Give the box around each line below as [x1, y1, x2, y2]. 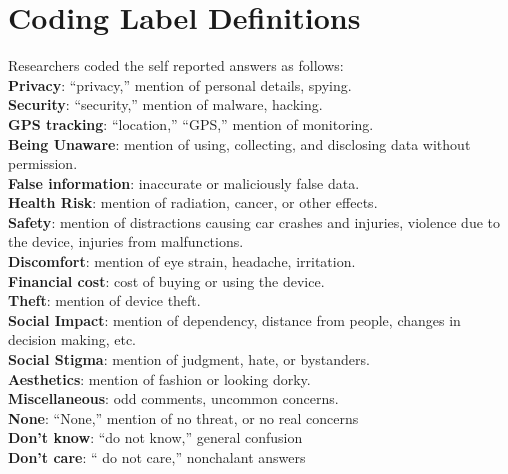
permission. [8, 153, 78, 174]
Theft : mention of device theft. [8, 290, 201, 311]
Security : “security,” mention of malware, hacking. [8, 94, 323, 115]
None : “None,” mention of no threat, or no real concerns [8, 407, 359, 428]
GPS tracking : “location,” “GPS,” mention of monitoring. [8, 113, 374, 134]
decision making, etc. [8, 329, 137, 350]
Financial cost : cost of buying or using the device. [8, 270, 325, 291]
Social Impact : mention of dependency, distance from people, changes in [8, 309, 461, 330]
